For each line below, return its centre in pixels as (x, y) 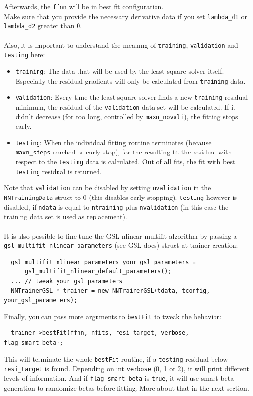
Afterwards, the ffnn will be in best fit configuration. (84, 6)
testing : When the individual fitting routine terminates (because (113, 142)
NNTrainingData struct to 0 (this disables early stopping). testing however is (120, 197)
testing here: (25, 55)
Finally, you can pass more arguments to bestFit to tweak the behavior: (113, 316)
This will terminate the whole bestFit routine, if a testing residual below (116, 359)
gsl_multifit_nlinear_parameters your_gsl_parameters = (103, 262)
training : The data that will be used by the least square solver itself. (120, 71)
